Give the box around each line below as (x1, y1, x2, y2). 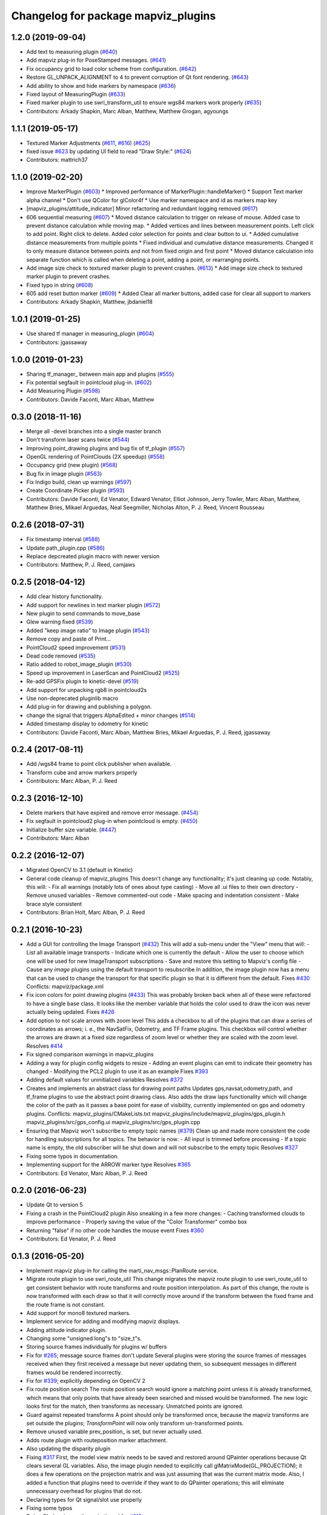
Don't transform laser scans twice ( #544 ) (26, 436, 130, 444)
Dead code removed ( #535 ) (26, 652, 96, 659)
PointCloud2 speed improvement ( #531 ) (26, 644, 126, 651)
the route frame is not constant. (26, 1300, 105, 1308)
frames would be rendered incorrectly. (26, 1368, 122, 1376)
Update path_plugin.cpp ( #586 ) (26, 544, 105, 551)
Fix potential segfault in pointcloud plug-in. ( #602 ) (26, 379, 152, 386)
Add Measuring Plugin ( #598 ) (26, 387, 101, 395)
